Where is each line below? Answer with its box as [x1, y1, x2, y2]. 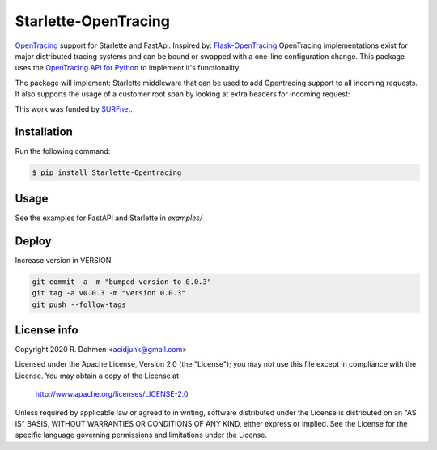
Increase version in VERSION [15, 255, 112, 265]
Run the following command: [15, 146, 111, 156]
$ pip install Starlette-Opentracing [32, 168, 182, 177]
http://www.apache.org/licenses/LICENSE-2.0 [35, 389, 189, 399]
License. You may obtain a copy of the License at [15, 371, 180, 380]
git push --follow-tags [32, 299, 127, 309]
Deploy [15, 234, 52, 248]
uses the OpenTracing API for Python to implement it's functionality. [15, 63, 242, 73]
